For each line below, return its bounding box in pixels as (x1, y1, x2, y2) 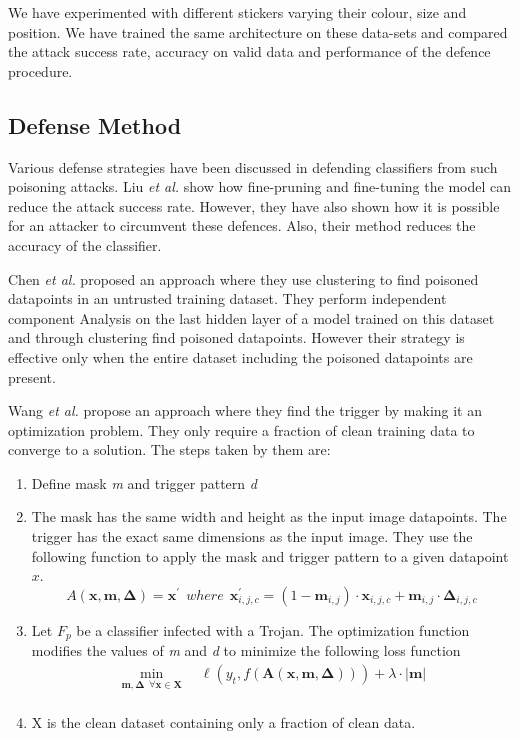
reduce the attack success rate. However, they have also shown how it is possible (8, 195, 500, 216)
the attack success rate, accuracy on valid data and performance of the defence (8, 41, 491, 62)
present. (8, 366, 56, 387)
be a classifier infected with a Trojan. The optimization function (76, 619, 470, 640)
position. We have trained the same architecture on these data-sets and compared (8, 21, 508, 42)
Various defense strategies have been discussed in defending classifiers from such (8, 156, 498, 177)
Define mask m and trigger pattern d (31, 472, 257, 493)
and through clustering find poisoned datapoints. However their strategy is (8, 327, 465, 348)
